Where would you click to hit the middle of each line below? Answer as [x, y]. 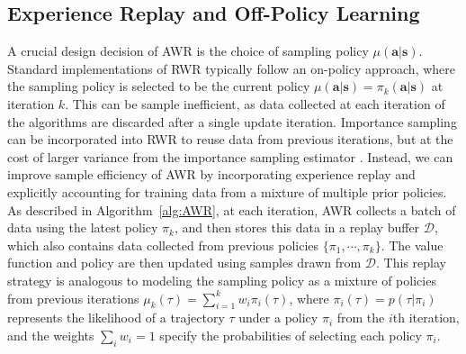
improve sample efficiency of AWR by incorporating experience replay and [211, 174]
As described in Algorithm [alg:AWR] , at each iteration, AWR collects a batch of [232, 209]
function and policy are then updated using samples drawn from [184, 263]
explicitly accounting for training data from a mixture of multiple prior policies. [227, 191]
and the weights [51, 335]
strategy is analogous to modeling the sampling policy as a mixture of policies [222, 280]
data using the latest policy [83, 227]
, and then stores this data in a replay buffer [297, 227]
